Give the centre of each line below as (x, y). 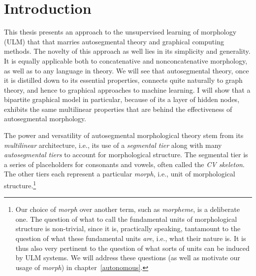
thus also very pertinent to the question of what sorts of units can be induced (132, 248)
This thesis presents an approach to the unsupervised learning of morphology (120, 32)
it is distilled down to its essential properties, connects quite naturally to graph (123, 80)
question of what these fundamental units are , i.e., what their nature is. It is (131, 238)
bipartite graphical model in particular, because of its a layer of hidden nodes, (122, 99)
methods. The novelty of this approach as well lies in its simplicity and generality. (127, 51)
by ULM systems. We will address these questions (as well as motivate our (128, 258)
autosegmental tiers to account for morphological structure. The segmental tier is (126, 155)
